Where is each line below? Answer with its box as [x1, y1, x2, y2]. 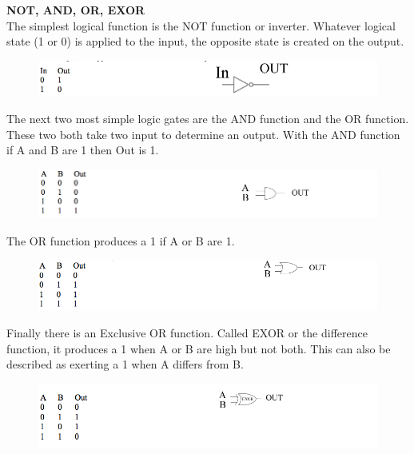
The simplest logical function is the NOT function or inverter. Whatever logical [6, 17, 396, 34]
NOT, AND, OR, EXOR [6, 2, 145, 18]
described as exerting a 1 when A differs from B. [6, 356, 244, 372]
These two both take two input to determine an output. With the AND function [6, 125, 400, 142]
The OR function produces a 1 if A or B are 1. [6, 233, 235, 249]
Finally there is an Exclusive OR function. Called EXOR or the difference [6, 325, 368, 341]
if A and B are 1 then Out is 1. [6, 141, 159, 158]
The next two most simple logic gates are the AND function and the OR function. [6, 110, 409, 126]
